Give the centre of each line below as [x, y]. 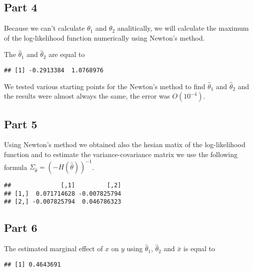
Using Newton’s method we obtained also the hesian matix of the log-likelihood [125, 144]
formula [16, 167]
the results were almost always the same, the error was [87, 96]
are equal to [66, 54]
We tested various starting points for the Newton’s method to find [105, 86]
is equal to [199, 248]
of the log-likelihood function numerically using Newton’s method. [104, 37]
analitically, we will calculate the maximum [183, 28]
